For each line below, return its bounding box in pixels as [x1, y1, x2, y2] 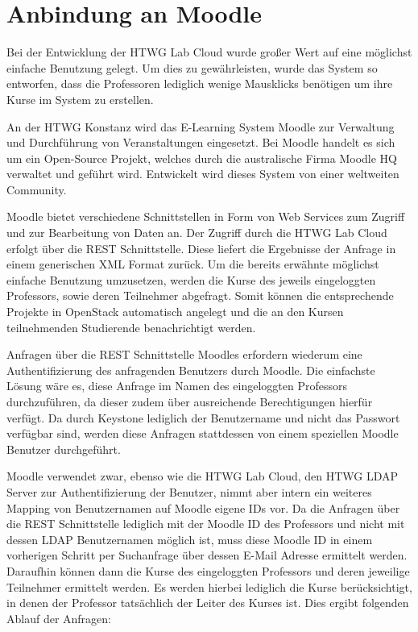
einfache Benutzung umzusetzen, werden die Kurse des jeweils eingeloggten [6, 271, 376, 288]
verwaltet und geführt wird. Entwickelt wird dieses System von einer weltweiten [6, 165, 399, 182]
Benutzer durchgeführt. [6, 440, 121, 457]
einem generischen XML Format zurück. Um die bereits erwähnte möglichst [6, 256, 379, 272]
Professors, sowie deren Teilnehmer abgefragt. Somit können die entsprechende [6, 287, 394, 304]
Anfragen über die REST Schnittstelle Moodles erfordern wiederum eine [6, 346, 362, 363]
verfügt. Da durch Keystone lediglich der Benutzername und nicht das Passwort [6, 409, 400, 426]
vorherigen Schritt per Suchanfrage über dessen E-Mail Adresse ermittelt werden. [6, 547, 408, 563]
